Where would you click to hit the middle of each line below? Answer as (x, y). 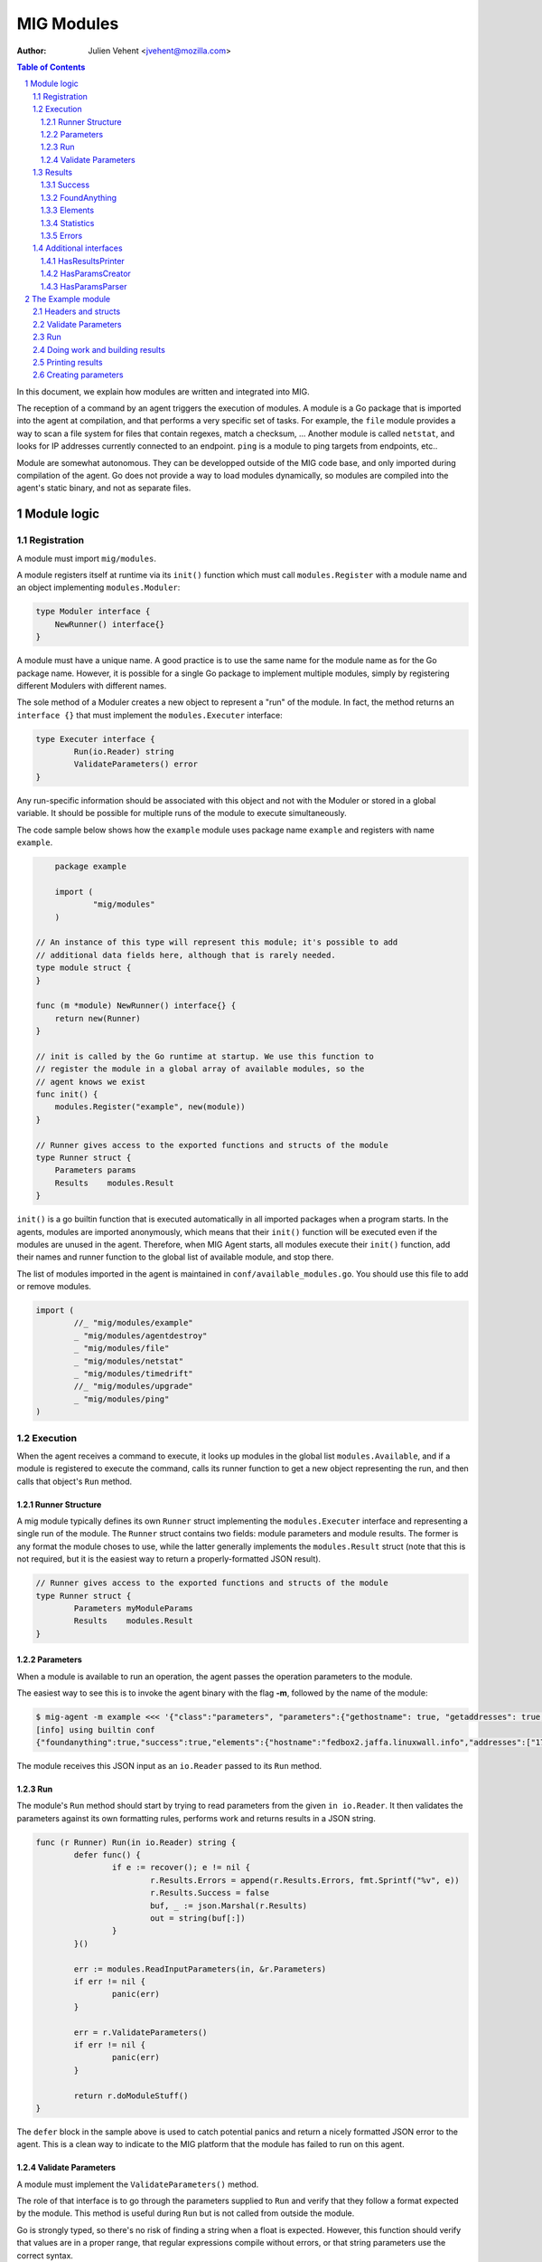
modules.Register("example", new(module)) (150, 1107)
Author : (32, 51)
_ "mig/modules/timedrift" (133, 1374)
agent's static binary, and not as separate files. (104, 488)
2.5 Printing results (68, 362)
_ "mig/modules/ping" (121, 1399)
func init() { (67, 1094)
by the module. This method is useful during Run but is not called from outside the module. (186, 2213)
